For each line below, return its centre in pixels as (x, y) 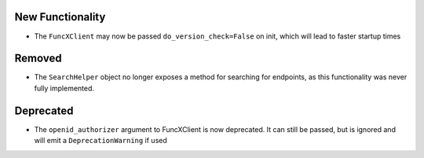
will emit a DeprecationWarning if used (101, 141)
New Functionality (60, 17)
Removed (38, 59)
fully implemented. (64, 88)
